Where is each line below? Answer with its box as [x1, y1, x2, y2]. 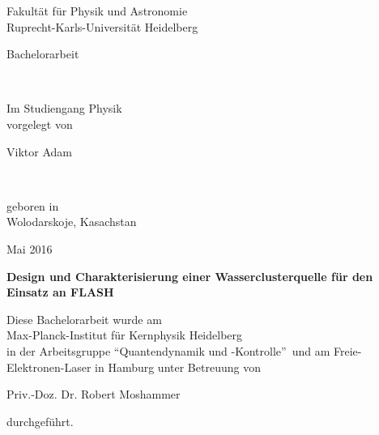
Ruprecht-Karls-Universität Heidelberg [6, 18, 198, 35]
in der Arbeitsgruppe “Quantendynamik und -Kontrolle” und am [6, 342, 330, 359]
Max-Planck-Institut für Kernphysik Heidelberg [6, 326, 243, 343]
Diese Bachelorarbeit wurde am [6, 310, 162, 327]
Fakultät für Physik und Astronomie [6, 2, 188, 19]
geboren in [6, 197, 59, 214]
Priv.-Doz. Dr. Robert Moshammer [6, 386, 181, 403]
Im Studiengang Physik [6, 100, 122, 117]
